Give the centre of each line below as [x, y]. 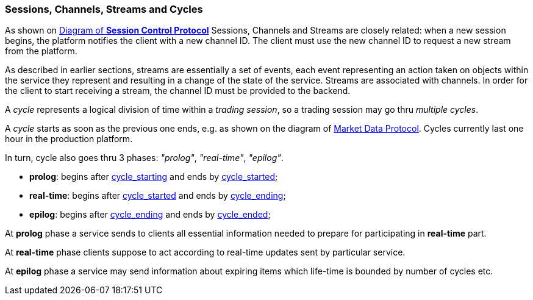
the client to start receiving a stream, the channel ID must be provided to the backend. [178, 91]
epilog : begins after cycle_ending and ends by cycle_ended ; [150, 215]
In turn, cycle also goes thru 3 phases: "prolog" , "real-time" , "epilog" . [144, 158]
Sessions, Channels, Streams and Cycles [104, 9]
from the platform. [41, 51]
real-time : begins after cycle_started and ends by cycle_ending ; [158, 196]
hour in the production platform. [69, 139]
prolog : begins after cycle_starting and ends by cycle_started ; [154, 177]
